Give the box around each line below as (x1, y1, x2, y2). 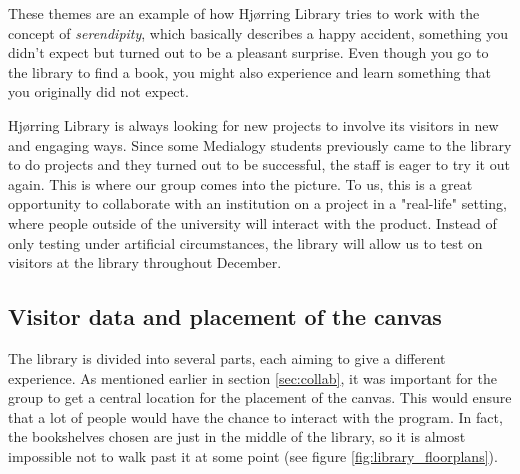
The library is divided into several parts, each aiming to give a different (8, 347, 446, 368)
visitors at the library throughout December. (8, 252, 282, 273)
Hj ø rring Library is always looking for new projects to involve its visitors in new (8, 114, 499, 135)
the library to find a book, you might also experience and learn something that (8, 61, 491, 82)
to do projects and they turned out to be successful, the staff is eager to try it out (8, 154, 510, 175)
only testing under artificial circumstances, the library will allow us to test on (8, 232, 483, 253)
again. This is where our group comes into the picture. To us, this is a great (8, 173, 473, 194)
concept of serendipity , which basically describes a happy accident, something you (8, 22, 508, 43)
